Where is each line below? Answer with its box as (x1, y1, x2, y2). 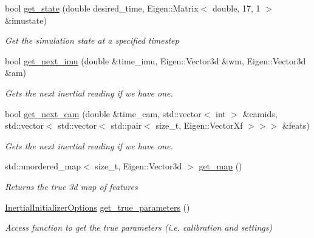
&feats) (282, 119, 310, 132)
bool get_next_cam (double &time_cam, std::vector (5, 107, 202, 120)
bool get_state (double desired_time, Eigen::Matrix (5, 2, 199, 14)
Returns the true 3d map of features (5, 180, 138, 192)
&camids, (242, 107, 278, 120)
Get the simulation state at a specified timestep (5, 34, 179, 47)
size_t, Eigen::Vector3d (95, 160, 182, 172)
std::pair (111, 119, 142, 132)
